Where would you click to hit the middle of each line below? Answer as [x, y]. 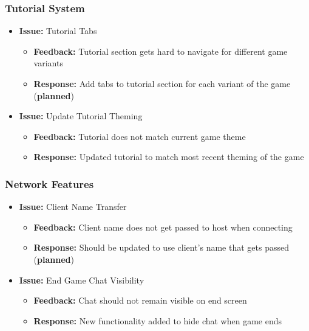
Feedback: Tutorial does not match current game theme [140, 136]
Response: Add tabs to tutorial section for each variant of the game [162, 83]
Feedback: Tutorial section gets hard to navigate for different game [161, 51]
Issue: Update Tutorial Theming [81, 116]
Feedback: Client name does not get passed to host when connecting [163, 227]
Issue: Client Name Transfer [73, 207]
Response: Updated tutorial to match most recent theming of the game [169, 157]
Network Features [49, 183]
